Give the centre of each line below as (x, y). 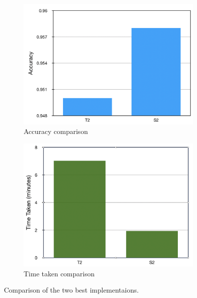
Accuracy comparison (56, 131)
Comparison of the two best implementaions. (71, 290)
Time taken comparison (59, 273)
